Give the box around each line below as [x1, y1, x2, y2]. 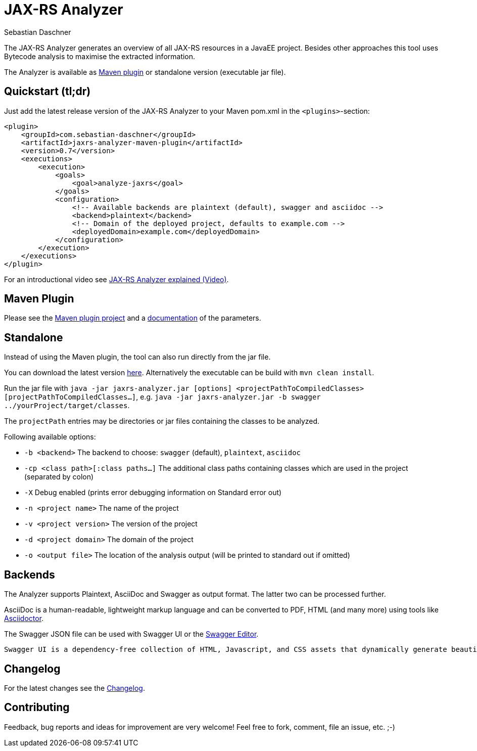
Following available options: [4, 432, 96, 441]
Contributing [4, 701, 70, 714]
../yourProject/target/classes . [4, 401, 130, 410]
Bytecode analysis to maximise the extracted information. [4, 52, 196, 61]
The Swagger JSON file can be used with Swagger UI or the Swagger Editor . [4, 630, 259, 639]
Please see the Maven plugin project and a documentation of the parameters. [4, 314, 261, 323]
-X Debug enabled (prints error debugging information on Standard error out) [24, 488, 282, 497]
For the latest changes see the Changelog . [4, 683, 145, 692]
